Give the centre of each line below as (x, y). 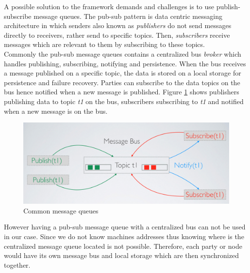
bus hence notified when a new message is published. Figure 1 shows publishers (122, 92)
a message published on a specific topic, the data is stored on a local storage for (123, 73)
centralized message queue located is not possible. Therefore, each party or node (123, 246)
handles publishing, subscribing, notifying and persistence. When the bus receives (125, 63)
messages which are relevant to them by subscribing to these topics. (104, 44)
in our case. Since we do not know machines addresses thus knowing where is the (124, 236)
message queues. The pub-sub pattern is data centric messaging (128, 16)
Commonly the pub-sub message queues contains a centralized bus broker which (123, 53)
